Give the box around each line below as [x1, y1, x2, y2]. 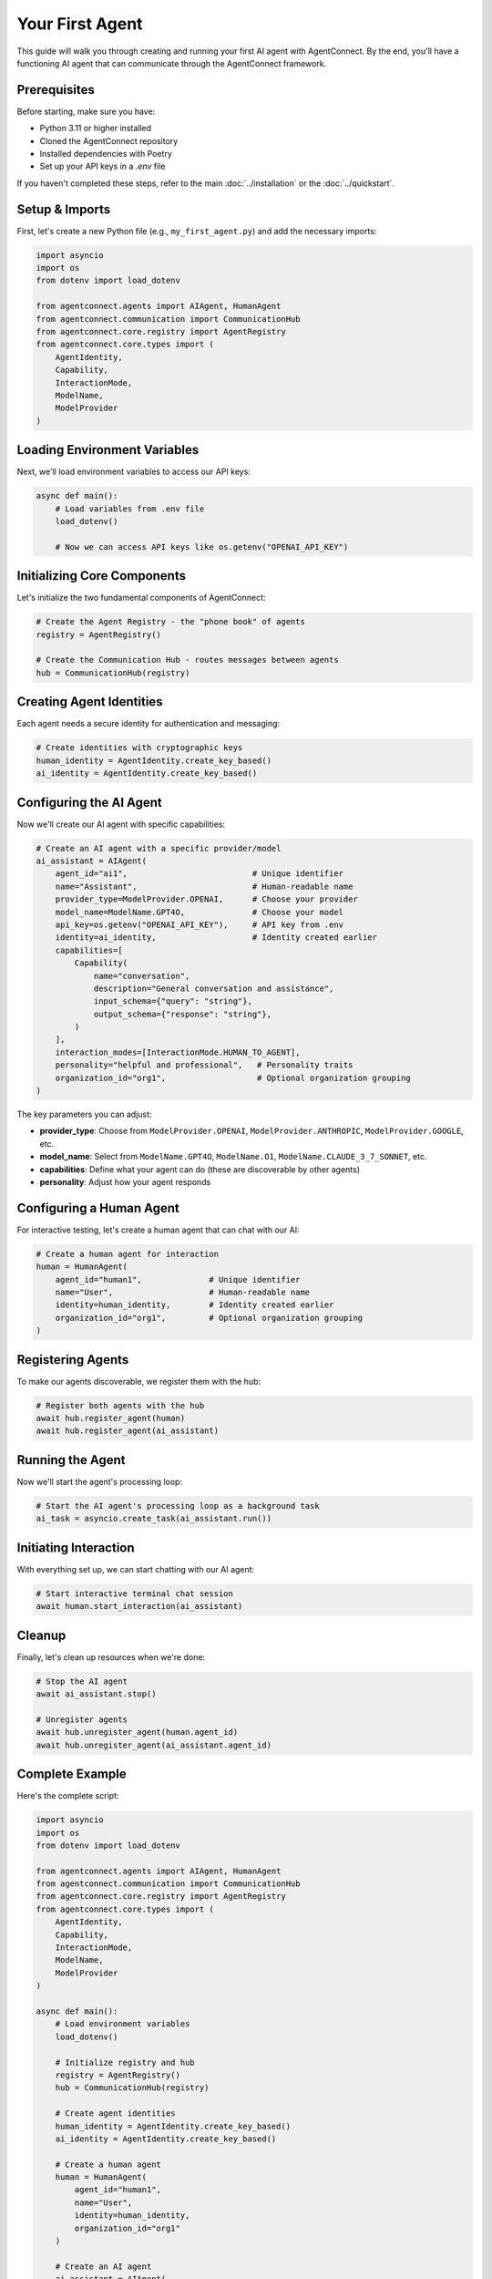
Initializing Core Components [16, 568, 187, 583]
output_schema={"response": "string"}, [93, 1008, 272, 1019]
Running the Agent [16, 1452, 127, 1468]
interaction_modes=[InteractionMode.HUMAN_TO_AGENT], [55, 1047, 301, 1057]
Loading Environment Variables [16, 442, 200, 458]
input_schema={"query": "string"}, [93, 996, 252, 1006]
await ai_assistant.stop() [36, 1689, 157, 1699]
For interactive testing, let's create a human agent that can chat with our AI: [16, 1224, 300, 1235]
